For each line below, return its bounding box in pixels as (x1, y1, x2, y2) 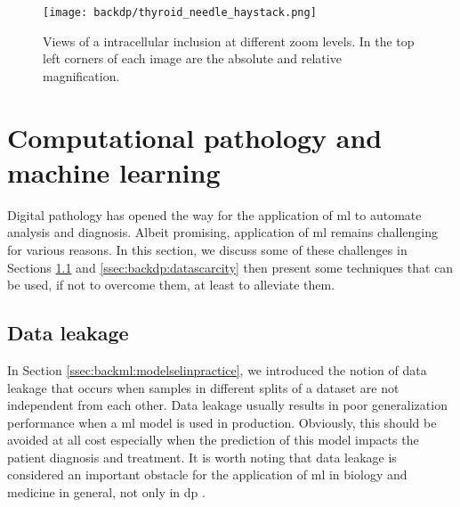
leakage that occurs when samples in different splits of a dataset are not (7, 378, 399, 397)
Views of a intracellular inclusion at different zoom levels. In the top (43, 31, 415, 50)
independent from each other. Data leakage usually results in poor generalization (7, 396, 448, 414)
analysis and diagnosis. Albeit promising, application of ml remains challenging (7, 223, 438, 241)
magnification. (43, 66, 120, 85)
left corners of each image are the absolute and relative (43, 49, 342, 68)
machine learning (7, 153, 221, 190)
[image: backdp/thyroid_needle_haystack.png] (43, 6, 317, 19)
